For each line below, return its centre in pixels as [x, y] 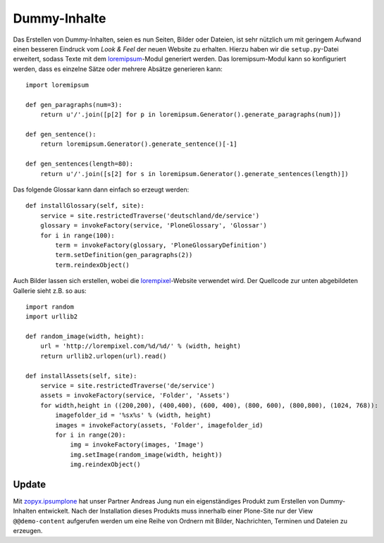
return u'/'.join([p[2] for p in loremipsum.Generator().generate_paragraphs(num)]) [191, 115]
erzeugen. [28, 531]
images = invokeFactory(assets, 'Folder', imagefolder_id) [159, 425]
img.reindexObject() [105, 464]
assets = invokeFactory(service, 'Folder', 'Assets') [135, 395]
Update [30, 484]
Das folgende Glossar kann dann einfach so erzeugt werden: [101, 189]
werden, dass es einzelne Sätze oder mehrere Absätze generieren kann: [118, 69]
